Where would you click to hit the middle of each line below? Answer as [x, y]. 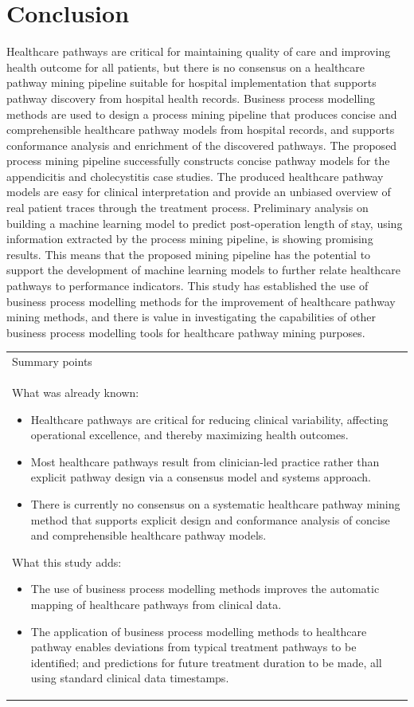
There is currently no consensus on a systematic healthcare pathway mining [215, 503]
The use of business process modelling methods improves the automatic [205, 589]
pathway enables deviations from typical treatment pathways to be [193, 647]
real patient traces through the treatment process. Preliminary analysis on [187, 208]
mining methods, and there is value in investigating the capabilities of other [191, 317]
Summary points [52, 361]
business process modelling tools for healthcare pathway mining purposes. [186, 332]
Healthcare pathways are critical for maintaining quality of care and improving [199, 51]
